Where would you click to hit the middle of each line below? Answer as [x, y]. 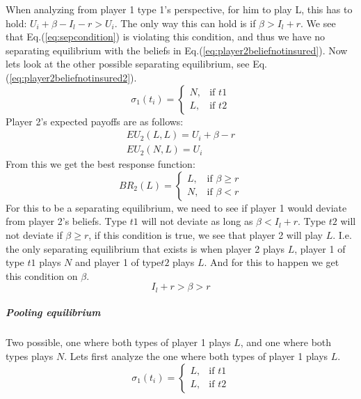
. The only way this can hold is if [185, 23]
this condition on [42, 275]
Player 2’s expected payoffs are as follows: [95, 121]
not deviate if [34, 235]
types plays [30, 355]
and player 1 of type [118, 262]
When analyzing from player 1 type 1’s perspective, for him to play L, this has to [179, 9]
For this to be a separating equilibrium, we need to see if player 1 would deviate [176, 207]
